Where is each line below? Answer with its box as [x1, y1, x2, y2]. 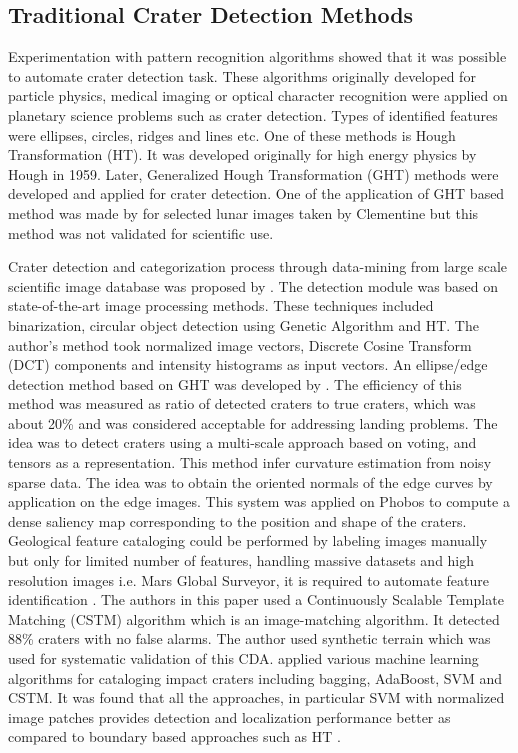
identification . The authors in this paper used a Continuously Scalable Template [8, 589, 504, 610]
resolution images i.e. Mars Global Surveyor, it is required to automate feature [8, 569, 489, 590]
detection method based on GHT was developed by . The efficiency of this [8, 373, 462, 394]
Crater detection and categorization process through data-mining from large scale [8, 256, 508, 277]
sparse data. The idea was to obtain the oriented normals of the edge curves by [8, 471, 493, 492]
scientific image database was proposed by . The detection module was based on [8, 275, 499, 296]
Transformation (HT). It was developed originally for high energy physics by [8, 144, 477, 165]
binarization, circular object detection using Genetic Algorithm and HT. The [8, 314, 479, 335]
